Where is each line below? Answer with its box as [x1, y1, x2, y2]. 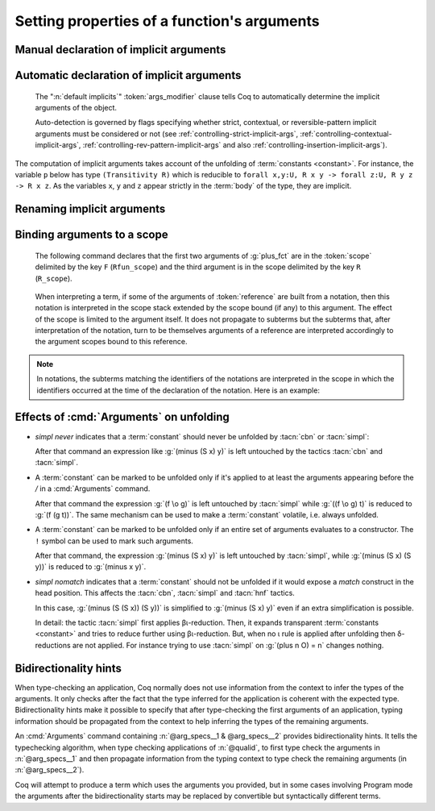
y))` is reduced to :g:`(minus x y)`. [35, 562, 147, 572]
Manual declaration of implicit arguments [14, 43, 226, 56]
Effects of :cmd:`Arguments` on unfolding [14, 410, 230, 424]
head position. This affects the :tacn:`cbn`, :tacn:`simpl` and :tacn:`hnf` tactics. [35, 588, 296, 598]
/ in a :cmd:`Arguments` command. [35, 484, 151, 493]
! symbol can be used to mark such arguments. [35, 536, 193, 546]
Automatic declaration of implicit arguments [14, 69, 242, 82]
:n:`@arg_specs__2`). [14, 765, 85, 775]
